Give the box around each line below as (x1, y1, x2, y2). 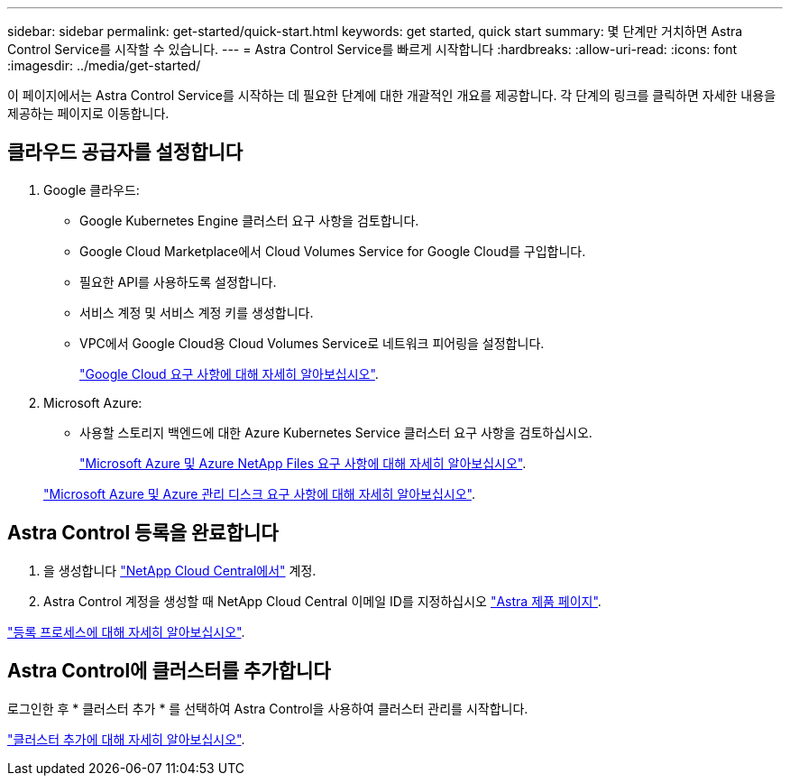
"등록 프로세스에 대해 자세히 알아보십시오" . (7, 623, 245, 640)
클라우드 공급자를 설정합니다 (7, 141, 243, 164)
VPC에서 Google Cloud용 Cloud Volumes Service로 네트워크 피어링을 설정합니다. (79, 335, 545, 351)
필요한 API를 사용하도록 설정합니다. (79, 273, 277, 290)
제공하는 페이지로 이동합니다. (7, 106, 170, 121)
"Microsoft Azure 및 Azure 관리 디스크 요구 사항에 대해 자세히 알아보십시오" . (43, 485, 475, 502)
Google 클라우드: (43, 181, 140, 198)
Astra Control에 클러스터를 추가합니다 (7, 659, 331, 683)
